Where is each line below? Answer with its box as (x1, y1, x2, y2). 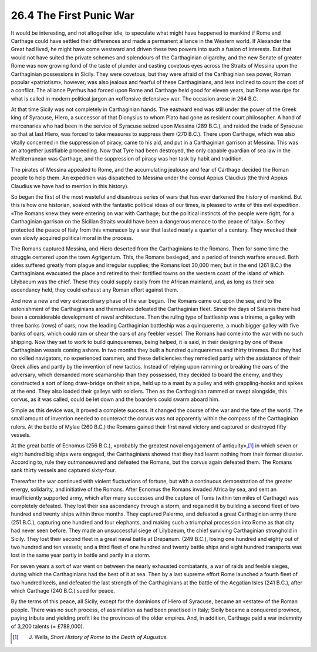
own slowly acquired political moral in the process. (11, 234, 133, 241)
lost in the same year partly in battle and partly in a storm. (11, 551, 151, 559)
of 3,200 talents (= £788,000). (11, 623, 85, 630)
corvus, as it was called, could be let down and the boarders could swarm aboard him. (11, 396, 220, 403)
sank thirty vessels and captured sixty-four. (11, 467, 116, 474)
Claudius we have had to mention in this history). (11, 182, 129, 189)
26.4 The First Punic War (11, 9, 135, 22)
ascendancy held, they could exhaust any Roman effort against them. (11, 286, 178, 293)
